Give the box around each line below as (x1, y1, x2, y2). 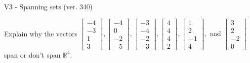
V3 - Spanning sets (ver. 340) (4, 1, 93, 11)
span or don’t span (4, 49, 61, 60)
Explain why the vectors (4, 28, 78, 38)
